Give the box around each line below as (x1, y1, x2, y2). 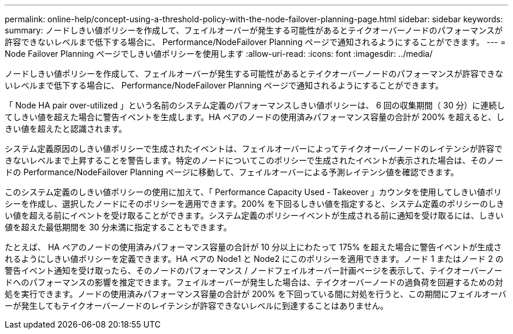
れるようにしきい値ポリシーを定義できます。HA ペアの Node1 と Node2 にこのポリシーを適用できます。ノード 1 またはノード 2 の (5, 254, 504, 264)
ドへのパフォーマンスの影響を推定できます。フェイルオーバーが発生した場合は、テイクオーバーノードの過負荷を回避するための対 (5, 277, 503, 287)
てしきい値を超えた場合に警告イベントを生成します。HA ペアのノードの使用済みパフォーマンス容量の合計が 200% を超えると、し (5, 112, 505, 122)
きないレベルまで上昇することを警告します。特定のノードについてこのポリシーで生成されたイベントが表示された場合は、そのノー (5, 155, 504, 165)
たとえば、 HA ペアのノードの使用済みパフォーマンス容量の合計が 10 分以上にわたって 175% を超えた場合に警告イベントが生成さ (5, 242, 502, 252)
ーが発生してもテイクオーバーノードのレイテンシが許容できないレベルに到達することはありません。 (5, 301, 388, 311)
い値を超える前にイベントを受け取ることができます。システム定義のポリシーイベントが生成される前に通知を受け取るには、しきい (5, 210, 504, 220)
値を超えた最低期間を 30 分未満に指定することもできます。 (5, 222, 232, 232)
